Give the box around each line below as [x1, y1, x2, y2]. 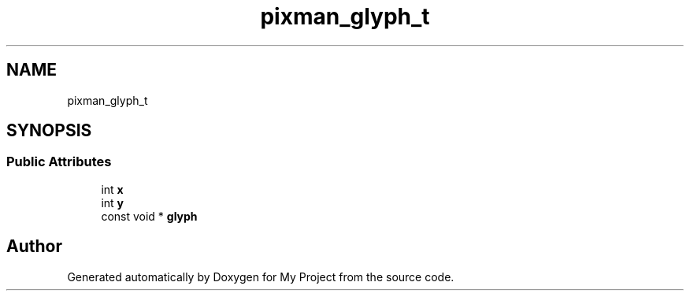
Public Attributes [6, 154, 112, 170]
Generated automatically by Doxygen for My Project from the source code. [67, 269, 454, 284]
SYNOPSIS [6, 121, 92, 141]
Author [6, 236, 62, 257]
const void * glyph [101, 209, 198, 223]
